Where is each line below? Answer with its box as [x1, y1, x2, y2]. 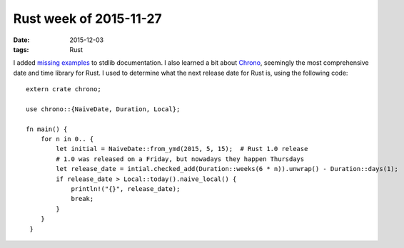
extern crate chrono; [26, 86, 101, 93]
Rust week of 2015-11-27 [13, 11, 162, 26]
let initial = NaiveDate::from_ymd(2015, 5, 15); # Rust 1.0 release [56, 145, 308, 153]
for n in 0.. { [40, 135, 94, 143]
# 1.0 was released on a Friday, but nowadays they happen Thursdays [56, 155, 305, 163]
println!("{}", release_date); [71, 185, 181, 193]
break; [71, 195, 94, 203]
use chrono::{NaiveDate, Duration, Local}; [26, 105, 181, 113]
